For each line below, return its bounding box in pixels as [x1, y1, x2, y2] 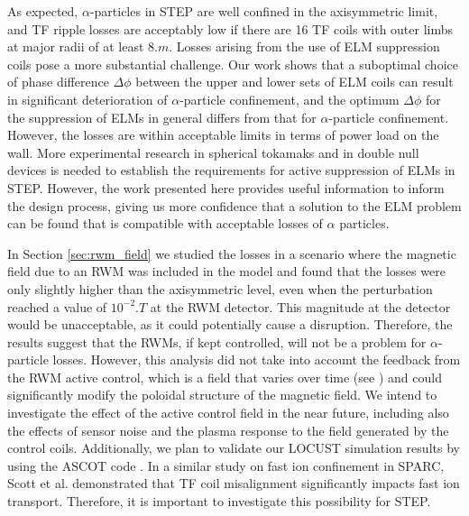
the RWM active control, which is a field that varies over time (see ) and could [7, 367, 442, 386]
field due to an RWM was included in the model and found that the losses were [7, 262, 446, 281]
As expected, [7, 2, 78, 20]
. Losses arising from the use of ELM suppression [169, 37, 440, 56]
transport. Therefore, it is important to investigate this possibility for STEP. [7, 492, 431, 511]
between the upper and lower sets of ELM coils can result [135, 72, 454, 91]
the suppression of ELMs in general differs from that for [7, 107, 317, 126]
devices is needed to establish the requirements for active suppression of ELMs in [7, 161, 455, 180]
